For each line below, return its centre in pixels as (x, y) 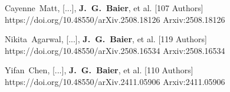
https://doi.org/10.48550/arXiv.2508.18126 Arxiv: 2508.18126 (115, 19)
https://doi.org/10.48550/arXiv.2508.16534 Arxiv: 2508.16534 (115, 50)
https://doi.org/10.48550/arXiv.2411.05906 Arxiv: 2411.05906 (115, 81)
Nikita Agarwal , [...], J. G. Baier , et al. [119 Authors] (106, 39)
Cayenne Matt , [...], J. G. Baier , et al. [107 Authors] (104, 8)
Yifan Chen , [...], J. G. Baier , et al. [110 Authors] (99, 70)
